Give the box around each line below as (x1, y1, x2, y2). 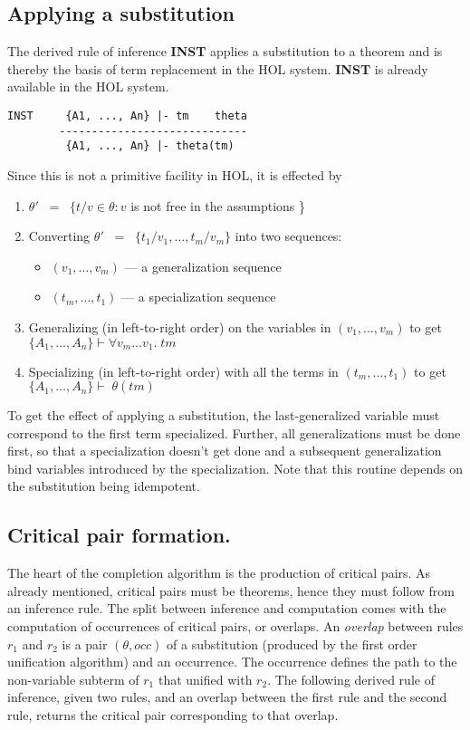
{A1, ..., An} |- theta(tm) (65, 139, 235, 153)
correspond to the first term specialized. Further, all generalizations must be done (7, 423, 461, 442)
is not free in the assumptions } (130, 196, 306, 215)
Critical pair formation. (7, 521, 231, 549)
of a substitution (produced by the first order (167, 634, 417, 653)
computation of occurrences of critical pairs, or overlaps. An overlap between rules (7, 617, 464, 636)
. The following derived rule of (267, 669, 435, 688)
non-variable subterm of (7, 669, 139, 688)
